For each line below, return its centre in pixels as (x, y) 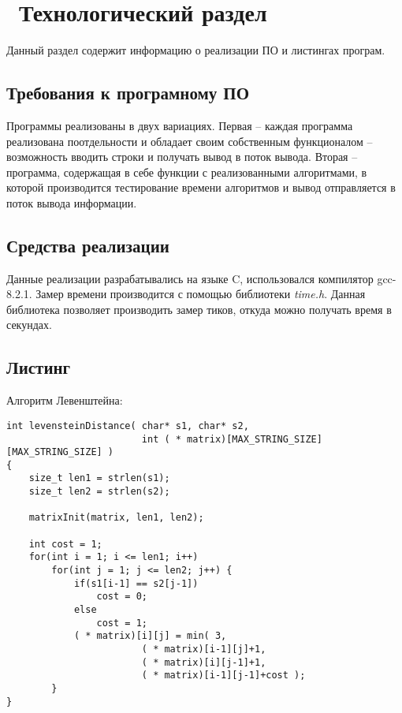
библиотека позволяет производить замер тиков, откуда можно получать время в (199, 309)
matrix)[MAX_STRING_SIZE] (255, 439)
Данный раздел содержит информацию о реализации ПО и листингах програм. (196, 50)
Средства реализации (88, 245)
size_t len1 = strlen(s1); (99, 478)
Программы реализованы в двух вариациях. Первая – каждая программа (180, 125)
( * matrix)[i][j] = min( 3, (150, 636)
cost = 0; (122, 597)
